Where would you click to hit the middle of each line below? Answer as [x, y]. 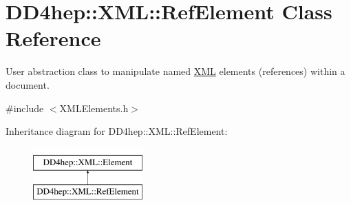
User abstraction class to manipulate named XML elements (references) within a [175, 71]
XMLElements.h [94, 108]
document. [28, 84]
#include [25, 108]
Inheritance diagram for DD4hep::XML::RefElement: [117, 131]
